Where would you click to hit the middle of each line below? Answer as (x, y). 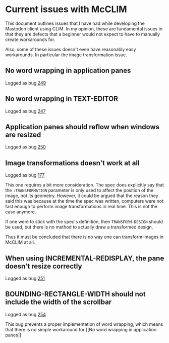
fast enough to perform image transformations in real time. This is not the (81, 207)
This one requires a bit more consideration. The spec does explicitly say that (84, 185)
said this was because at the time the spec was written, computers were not (84, 201)
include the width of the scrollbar (59, 302)
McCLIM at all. (20, 242)
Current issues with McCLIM (66, 9)
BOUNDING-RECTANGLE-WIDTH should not (75, 294)
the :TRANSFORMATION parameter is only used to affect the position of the (79, 190)
